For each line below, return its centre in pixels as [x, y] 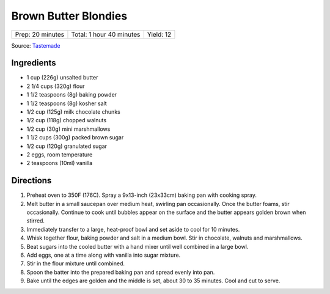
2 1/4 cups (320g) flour [56, 86]
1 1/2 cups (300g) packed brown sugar [75, 138]
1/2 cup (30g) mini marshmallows [68, 129]
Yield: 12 [159, 34]
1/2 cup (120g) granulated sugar [67, 146]
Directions [31, 181]
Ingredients [34, 63]
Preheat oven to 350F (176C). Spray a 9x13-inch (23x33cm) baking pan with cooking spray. [141, 195]
